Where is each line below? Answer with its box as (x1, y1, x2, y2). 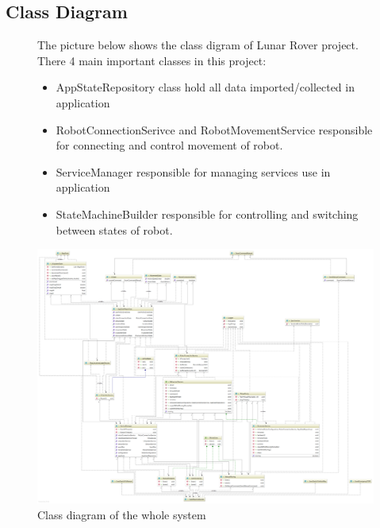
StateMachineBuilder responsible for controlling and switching (56, 205, 359, 222)
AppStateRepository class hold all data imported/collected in (56, 79, 355, 95)
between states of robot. (56, 221, 173, 238)
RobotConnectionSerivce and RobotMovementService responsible (56, 121, 373, 138)
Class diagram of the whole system (37, 506, 206, 522)
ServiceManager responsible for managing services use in (56, 163, 331, 180)
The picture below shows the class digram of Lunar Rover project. (37, 37, 359, 53)
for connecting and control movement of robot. (56, 137, 283, 153)
